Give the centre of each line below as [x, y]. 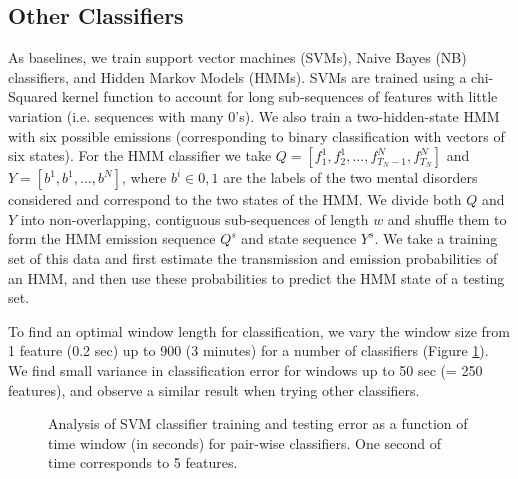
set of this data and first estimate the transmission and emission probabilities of [253, 257]
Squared [33, 96]
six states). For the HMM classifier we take [140, 155]
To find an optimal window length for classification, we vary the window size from [259, 330]
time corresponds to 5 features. [143, 462]
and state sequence [299, 238]
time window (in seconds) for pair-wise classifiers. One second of [245, 442]
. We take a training [436, 238]
